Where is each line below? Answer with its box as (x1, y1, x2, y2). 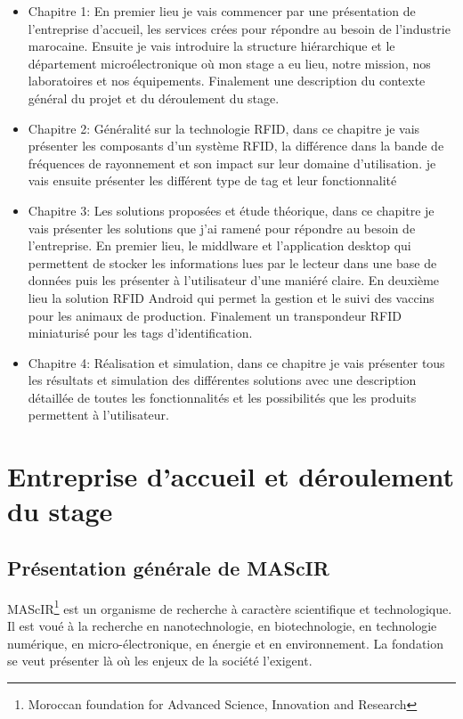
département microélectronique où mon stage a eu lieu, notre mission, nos (28, 53, 431, 72)
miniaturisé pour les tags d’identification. (28, 323, 253, 342)
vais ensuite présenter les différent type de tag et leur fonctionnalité (28, 171, 397, 190)
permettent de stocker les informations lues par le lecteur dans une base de (28, 253, 437, 272)
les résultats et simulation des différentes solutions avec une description (28, 371, 417, 389)
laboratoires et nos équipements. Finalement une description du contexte (28, 71, 426, 90)
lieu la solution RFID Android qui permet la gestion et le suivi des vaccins (28, 288, 435, 306)
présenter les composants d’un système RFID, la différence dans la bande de (28, 136, 444, 155)
